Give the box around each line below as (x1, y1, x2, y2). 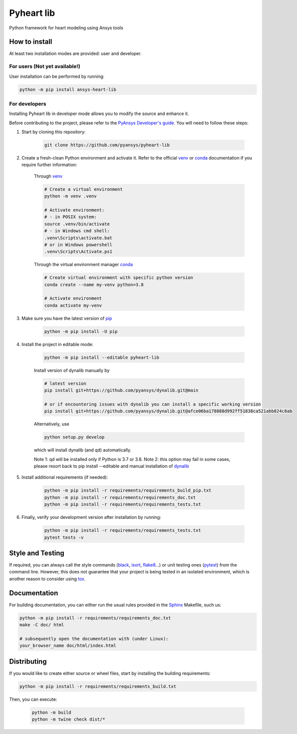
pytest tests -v (44, 534, 84, 540)
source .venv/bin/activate (44, 221, 110, 226)
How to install (9, 38, 52, 46)
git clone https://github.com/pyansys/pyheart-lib (44, 142, 170, 148)
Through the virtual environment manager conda (34, 262, 133, 268)
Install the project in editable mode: (21, 341, 94, 347)
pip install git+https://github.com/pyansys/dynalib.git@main (44, 388, 198, 394)
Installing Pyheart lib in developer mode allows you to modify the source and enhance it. (9, 111, 189, 116)
